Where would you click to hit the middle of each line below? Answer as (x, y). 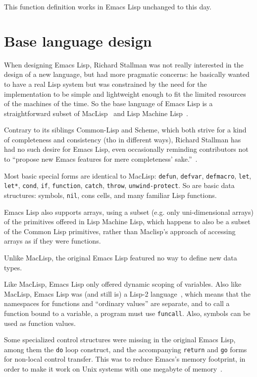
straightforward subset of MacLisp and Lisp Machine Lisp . (96, 113)
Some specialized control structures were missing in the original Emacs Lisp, (120, 340)
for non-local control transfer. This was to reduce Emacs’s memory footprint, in (125, 359)
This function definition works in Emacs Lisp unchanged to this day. (108, 6)
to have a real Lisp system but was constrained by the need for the (105, 84)
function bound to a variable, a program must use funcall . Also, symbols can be (127, 313)
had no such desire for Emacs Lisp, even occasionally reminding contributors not (126, 149)
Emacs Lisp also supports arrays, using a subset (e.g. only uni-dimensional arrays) (129, 212)
